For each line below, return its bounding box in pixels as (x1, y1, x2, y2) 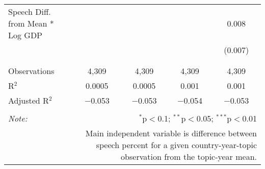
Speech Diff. (8, 6, 51, 17)
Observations (8, 65, 55, 77)
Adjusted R (8, 94, 49, 106)
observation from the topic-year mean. (121, 151, 257, 162)
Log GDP (8, 29, 43, 41)
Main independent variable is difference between (85, 127, 257, 139)
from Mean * (8, 17, 54, 29)
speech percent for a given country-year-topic (96, 139, 257, 151)
